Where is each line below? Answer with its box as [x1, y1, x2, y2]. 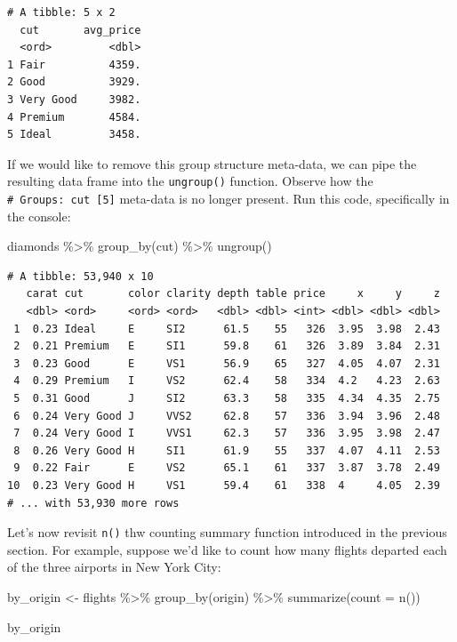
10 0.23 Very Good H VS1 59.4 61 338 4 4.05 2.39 [7, 478, 440, 492]
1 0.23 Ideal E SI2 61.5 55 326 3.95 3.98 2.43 [13, 322, 440, 335]
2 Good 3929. [7, 76, 141, 89]
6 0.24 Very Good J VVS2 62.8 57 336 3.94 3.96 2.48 [13, 409, 440, 422]
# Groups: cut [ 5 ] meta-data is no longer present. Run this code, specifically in [7, 189, 450, 207]
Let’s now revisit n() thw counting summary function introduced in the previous [7, 523, 447, 542]
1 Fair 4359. [7, 58, 141, 71]
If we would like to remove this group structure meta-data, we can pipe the [7, 154, 417, 173]
